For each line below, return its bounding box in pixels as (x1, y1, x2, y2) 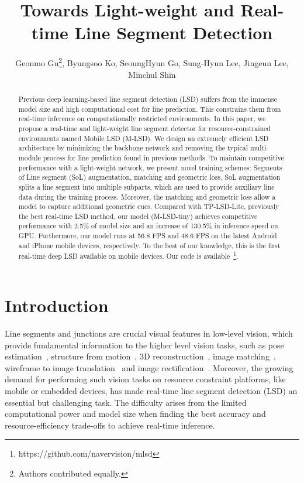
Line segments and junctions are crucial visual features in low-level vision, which (5, 327, 293, 340)
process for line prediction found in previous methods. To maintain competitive (43, 152, 284, 162)
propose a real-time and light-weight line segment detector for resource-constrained (18, 123, 271, 133)
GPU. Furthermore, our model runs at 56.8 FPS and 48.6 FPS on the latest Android (18, 231, 277, 241)
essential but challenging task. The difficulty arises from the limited (5, 396, 247, 408)
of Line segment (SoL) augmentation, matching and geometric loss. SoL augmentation (18, 172, 281, 182)
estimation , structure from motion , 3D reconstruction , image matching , (5, 350, 276, 362)
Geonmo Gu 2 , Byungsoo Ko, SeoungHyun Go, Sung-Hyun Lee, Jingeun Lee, (15, 55, 289, 68)
